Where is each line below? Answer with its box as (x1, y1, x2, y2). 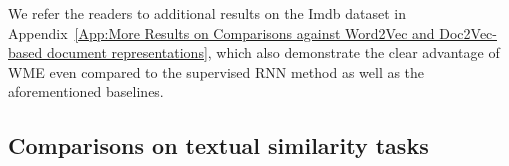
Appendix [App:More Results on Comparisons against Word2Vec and (8, 22, 435, 43)
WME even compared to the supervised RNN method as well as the (8, 61, 425, 82)
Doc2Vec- (439, 22, 497, 43)
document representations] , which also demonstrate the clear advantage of (46, 42, 500, 63)
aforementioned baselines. (8, 81, 164, 102)
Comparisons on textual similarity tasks (8, 130, 429, 161)
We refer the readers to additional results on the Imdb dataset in (8, 3, 406, 23)
